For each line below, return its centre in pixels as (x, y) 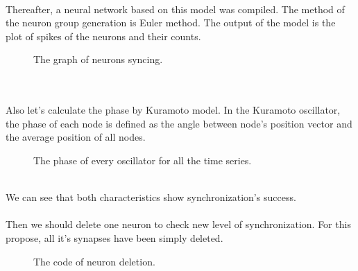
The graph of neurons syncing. (98, 59)
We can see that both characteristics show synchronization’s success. (151, 197)
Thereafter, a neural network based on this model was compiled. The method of (175, 9)
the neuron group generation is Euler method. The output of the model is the (171, 23)
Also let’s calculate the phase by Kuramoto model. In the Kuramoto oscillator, (173, 110)
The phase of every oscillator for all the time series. (143, 160)
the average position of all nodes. (76, 137)
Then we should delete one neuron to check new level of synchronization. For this (178, 224)
